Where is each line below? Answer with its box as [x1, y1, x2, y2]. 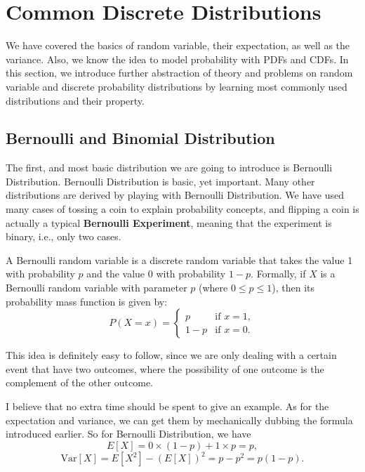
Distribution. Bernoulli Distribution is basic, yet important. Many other [6, 173, 315, 188]
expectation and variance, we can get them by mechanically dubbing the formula [6, 412, 353, 427]
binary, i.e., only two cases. [6, 229, 121, 244]
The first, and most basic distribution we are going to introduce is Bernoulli [6, 160, 333, 175]
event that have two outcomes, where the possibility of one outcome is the [6, 361, 324, 376]
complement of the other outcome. [6, 375, 154, 390]
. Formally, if [251, 266, 306, 281]
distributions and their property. [6, 93, 145, 107]
